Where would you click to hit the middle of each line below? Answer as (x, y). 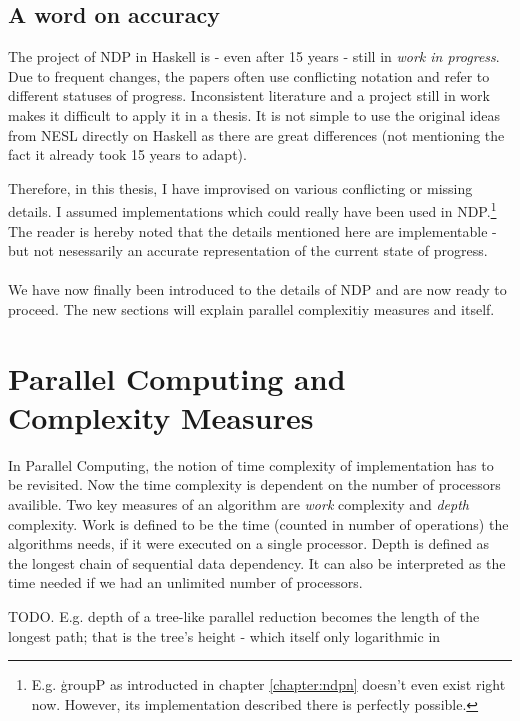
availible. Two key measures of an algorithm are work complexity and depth (239, 504)
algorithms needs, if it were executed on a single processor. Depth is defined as (249, 543)
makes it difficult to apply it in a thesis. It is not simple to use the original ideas (254, 114)
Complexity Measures (161, 416)
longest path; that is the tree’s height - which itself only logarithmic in (224, 635)
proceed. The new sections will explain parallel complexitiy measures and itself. (251, 308)
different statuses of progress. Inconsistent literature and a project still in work (249, 95)
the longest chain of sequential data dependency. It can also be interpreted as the (257, 562)
